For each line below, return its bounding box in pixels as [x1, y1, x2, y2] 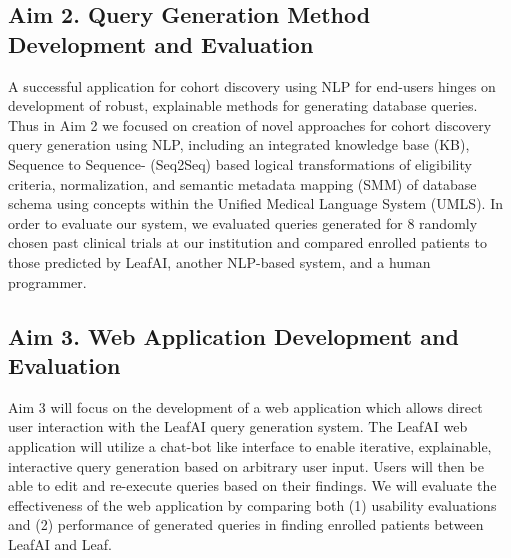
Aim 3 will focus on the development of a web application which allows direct [8, 396, 483, 417]
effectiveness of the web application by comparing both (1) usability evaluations [8, 494, 497, 515]
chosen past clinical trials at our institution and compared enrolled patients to [8, 232, 487, 253]
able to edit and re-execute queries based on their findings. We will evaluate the [8, 475, 497, 496]
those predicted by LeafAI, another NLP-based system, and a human [8, 251, 431, 272]
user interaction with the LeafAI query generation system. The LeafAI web [8, 416, 468, 437]
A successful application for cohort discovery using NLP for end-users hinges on [8, 75, 496, 96]
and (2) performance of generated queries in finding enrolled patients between [8, 514, 484, 535]
